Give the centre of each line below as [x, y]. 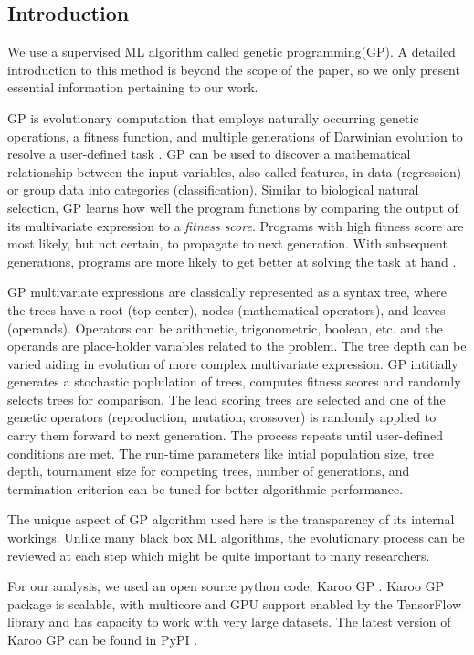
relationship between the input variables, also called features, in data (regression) [235, 171]
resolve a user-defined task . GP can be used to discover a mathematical [209, 154]
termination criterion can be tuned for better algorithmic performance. [205, 488]
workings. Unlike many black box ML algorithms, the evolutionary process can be [236, 538]
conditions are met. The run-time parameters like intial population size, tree [221, 453]
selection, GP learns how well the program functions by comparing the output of [233, 207]
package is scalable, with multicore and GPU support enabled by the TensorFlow [235, 603]
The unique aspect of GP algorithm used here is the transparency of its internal [231, 519]
